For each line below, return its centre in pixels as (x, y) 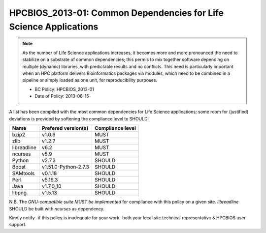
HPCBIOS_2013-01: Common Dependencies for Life (116, 13)
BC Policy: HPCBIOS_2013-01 (65, 89)
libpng (19, 193)
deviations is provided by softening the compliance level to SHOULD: (79, 118)
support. (18, 225)
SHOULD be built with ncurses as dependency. (57, 208)
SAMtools (23, 174)
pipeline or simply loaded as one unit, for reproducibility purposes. (90, 80)
